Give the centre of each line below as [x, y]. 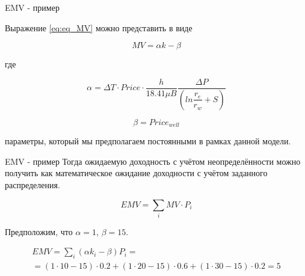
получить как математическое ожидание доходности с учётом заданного [136, 173]
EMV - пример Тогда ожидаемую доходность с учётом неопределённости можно [153, 161]
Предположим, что [39, 231]
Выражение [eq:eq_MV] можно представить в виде [99, 27]
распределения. [32, 184]
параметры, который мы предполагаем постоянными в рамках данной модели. [148, 141]
